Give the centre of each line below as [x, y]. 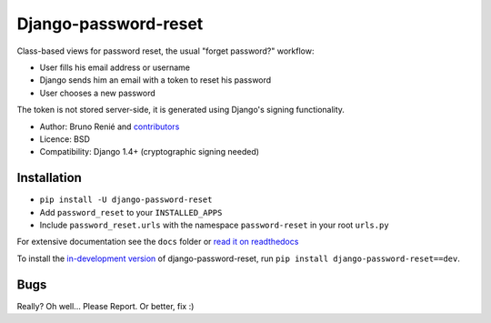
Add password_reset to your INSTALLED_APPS [131, 212]
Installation [49, 178]
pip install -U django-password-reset [126, 200]
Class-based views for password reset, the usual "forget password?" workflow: [165, 51]
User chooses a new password [98, 93]
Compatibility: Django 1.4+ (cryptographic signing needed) [149, 152]
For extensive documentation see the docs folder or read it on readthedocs [158, 242]
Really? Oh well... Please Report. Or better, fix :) [105, 306]
